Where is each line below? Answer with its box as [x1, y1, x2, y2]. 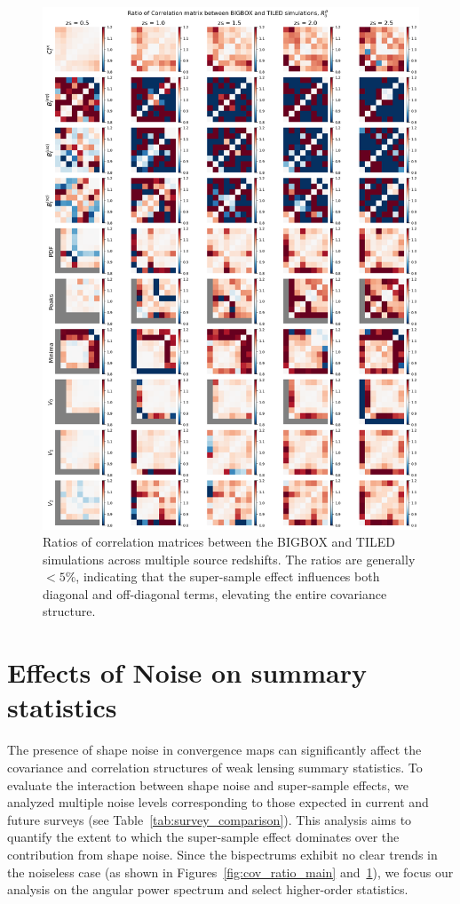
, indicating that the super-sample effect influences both [75, 567, 380, 586]
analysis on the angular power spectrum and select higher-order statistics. [7, 880, 408, 899]
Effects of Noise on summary [7, 654, 367, 691]
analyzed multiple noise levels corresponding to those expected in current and [7, 793, 429, 812]
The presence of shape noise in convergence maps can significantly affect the [7, 740, 422, 759]
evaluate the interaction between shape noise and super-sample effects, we [7, 775, 408, 794]
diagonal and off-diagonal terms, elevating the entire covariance [43, 584, 387, 603]
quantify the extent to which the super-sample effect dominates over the [7, 828, 400, 846]
